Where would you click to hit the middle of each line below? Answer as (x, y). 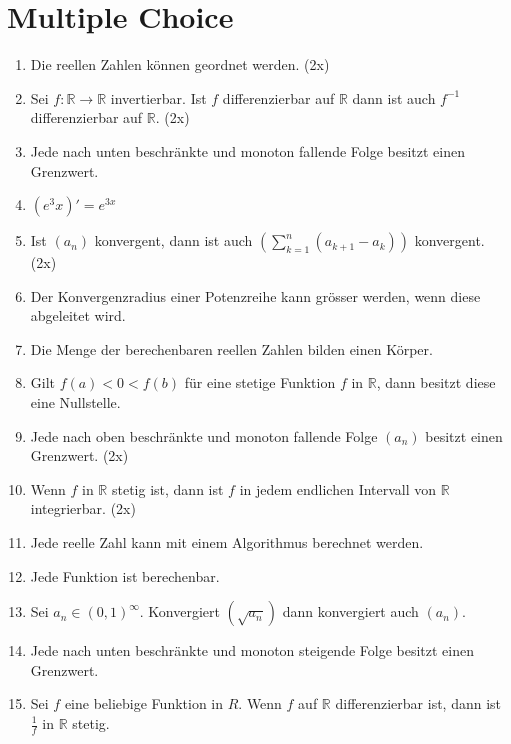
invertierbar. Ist (158, 97)
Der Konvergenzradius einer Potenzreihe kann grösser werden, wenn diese (255, 295)
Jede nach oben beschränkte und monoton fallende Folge (204, 435)
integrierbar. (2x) (83, 508)
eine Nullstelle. (75, 402)
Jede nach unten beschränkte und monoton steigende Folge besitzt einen (252, 650)
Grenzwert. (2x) (79, 455)
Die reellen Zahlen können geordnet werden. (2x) (180, 64)
